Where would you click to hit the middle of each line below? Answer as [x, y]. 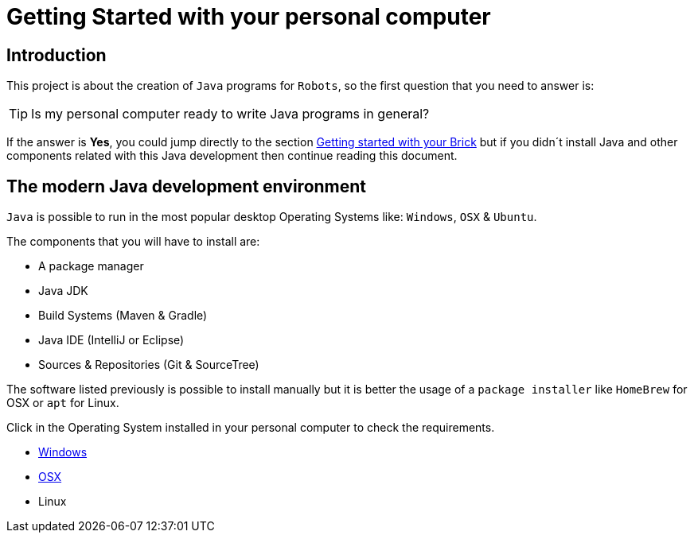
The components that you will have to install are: [133, 242]
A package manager [91, 266]
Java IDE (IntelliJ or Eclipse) [111, 340]
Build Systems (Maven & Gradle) [123, 316]
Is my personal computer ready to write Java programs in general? [230, 114]
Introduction [57, 55]
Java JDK [63, 291]
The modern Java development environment [187, 186]
